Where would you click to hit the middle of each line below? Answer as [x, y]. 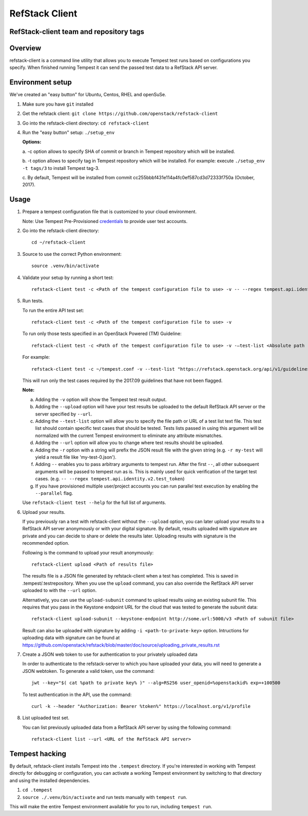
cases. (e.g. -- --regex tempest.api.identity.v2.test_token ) [110, 479]
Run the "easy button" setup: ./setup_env [69, 132]
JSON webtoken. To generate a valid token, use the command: [89, 671]
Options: [32, 142]
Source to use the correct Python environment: [72, 254]
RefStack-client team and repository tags [77, 32]
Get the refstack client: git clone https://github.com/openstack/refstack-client [120, 114]
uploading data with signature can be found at [71, 638]
